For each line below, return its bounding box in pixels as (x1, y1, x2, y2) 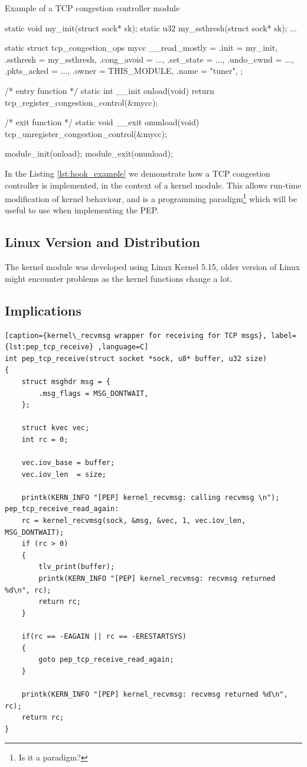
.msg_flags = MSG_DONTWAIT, (38, 389, 149, 398)
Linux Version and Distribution (5, 233, 201, 251)
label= (271, 331, 296, 340)
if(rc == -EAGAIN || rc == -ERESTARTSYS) (21, 632, 187, 641)
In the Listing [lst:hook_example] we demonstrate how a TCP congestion (5, 167, 270, 179)
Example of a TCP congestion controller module (5, 2, 180, 14)
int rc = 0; (21, 435, 68, 444)
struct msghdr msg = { (21, 377, 110, 386)
